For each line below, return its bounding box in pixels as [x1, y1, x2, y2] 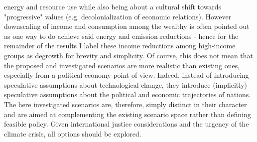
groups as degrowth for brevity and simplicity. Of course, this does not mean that [4, 50, 254, 60]
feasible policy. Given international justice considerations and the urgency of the [4, 119, 249, 129]
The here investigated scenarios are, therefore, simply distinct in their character [4, 99, 247, 109]
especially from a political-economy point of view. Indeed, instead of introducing [4, 70, 249, 80]
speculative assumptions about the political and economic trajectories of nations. [4, 89, 251, 100]
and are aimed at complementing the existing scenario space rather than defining [4, 109, 251, 119]
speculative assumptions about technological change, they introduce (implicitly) [4, 79, 248, 90]
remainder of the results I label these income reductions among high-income [4, 40, 236, 51]
